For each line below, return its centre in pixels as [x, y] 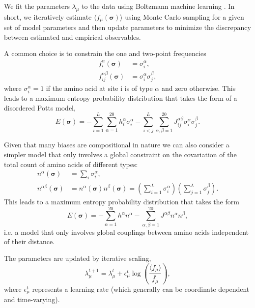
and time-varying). [32, 299]
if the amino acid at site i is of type [99, 88]
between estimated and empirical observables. [72, 37]
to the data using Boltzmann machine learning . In [158, 6]
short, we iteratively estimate [48, 16]
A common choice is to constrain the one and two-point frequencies [105, 53]
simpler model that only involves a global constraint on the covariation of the [120, 154]
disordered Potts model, [40, 107]
